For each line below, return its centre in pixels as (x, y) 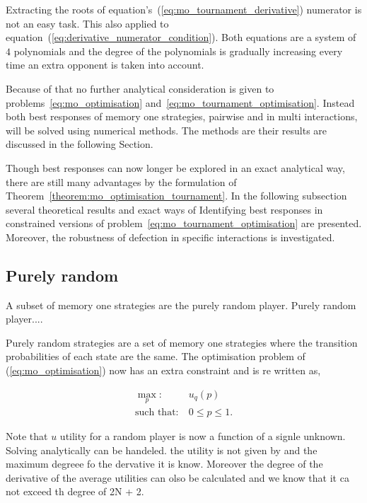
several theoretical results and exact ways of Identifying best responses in (164, 209)
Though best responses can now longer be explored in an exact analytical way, (175, 167)
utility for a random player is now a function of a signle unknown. (203, 435)
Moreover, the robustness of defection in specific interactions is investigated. (170, 237)
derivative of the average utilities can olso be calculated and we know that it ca (177, 477)
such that (155, 412)
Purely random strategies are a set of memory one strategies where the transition (182, 342)
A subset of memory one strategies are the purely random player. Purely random (181, 305)
